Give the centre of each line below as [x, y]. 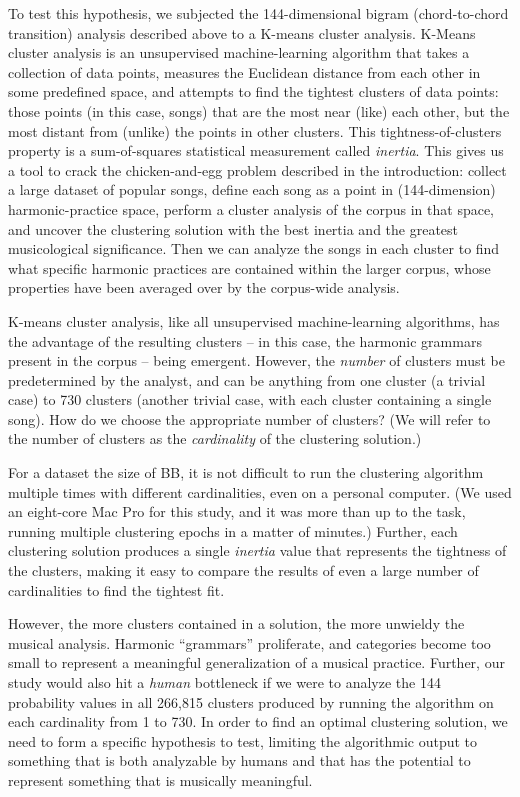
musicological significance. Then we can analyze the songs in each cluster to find [254, 248]
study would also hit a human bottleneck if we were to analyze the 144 [224, 682]
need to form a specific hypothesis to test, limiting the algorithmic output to [242, 740]
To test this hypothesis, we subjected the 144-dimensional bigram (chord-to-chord [258, 13]
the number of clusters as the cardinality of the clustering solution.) [215, 438]
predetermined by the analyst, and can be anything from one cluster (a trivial [247, 379]
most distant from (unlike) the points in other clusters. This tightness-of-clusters [255, 130]
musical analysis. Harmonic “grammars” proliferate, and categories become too [249, 642]
